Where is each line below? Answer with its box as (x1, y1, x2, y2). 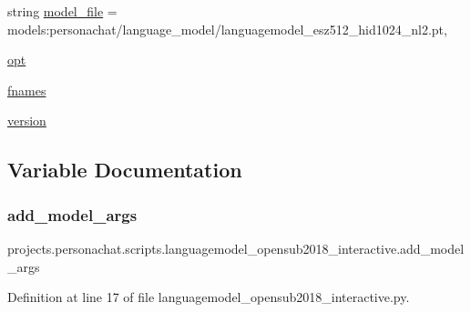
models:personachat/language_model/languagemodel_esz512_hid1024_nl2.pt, (7, 19, 447, 38)
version (7, 111, 46, 130)
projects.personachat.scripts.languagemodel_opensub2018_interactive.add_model (7, 238, 465, 257)
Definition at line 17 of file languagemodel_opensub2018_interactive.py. (7, 287, 410, 307)
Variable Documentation (7, 156, 242, 184)
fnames (7, 80, 46, 99)
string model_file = (7, 2, 118, 20)
